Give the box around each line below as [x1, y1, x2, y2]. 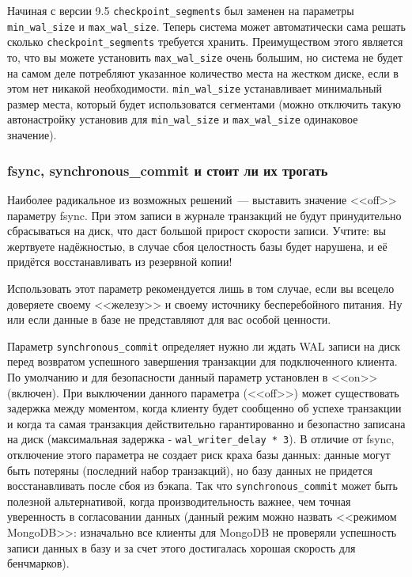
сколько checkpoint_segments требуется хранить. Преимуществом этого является [7, 33, 403, 50]
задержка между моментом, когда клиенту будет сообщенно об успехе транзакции [7, 400, 402, 416]
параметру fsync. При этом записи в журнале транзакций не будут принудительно [7, 207, 402, 223]
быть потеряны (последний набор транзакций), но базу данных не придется [7, 461, 373, 478]
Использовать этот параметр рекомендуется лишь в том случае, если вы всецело [7, 279, 395, 296]
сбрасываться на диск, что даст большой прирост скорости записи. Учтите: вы [7, 222, 386, 239]
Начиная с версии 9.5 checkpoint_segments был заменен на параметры [7, 2, 354, 18]
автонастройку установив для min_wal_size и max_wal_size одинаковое [7, 111, 358, 127]
